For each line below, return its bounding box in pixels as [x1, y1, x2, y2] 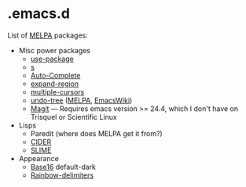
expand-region [30, 79, 79, 88]
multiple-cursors [30, 87, 85, 96]
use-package [30, 54, 74, 63]
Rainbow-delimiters [30, 170, 94, 180]
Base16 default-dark [30, 162, 96, 171]
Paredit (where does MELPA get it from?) [30, 128, 163, 138]
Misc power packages [18, 45, 91, 55]
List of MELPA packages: [7, 31, 88, 40]
